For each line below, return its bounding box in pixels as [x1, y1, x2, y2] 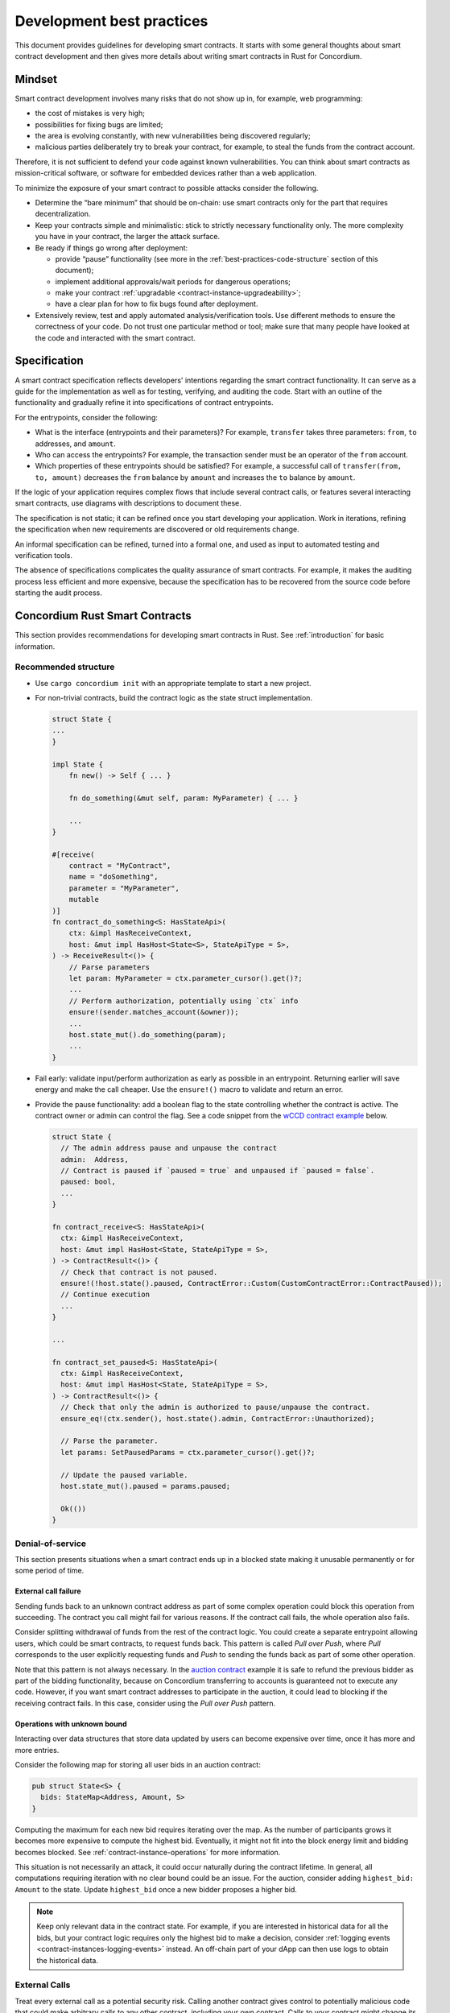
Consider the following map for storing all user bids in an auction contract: [14, 1759, 261, 1769]
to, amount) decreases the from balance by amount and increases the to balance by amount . [35, 472, 356, 482]
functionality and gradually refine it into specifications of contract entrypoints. [14, 398, 274, 407]
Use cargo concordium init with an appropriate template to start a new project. [35, 678, 312, 688]
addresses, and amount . [35, 439, 116, 448]
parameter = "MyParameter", [68, 883, 180, 893]
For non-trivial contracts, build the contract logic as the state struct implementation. [35, 693, 313, 703]
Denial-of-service [14, 1538, 87, 1549]
